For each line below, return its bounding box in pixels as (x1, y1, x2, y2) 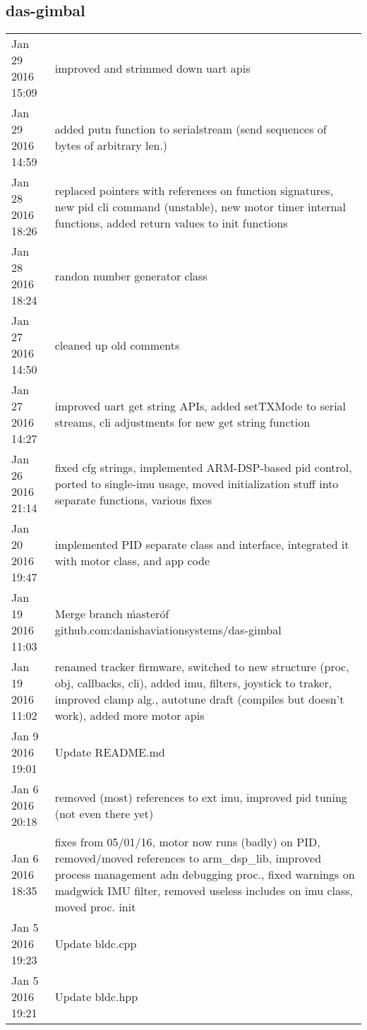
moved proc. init (54, 899, 136, 916)
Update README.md (54, 744, 165, 761)
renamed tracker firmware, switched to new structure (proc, (54, 658, 349, 675)
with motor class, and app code (54, 552, 210, 569)
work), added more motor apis (54, 707, 205, 724)
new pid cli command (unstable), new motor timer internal (54, 198, 346, 215)
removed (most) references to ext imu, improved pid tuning (54, 788, 347, 805)
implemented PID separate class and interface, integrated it (54, 536, 349, 553)
